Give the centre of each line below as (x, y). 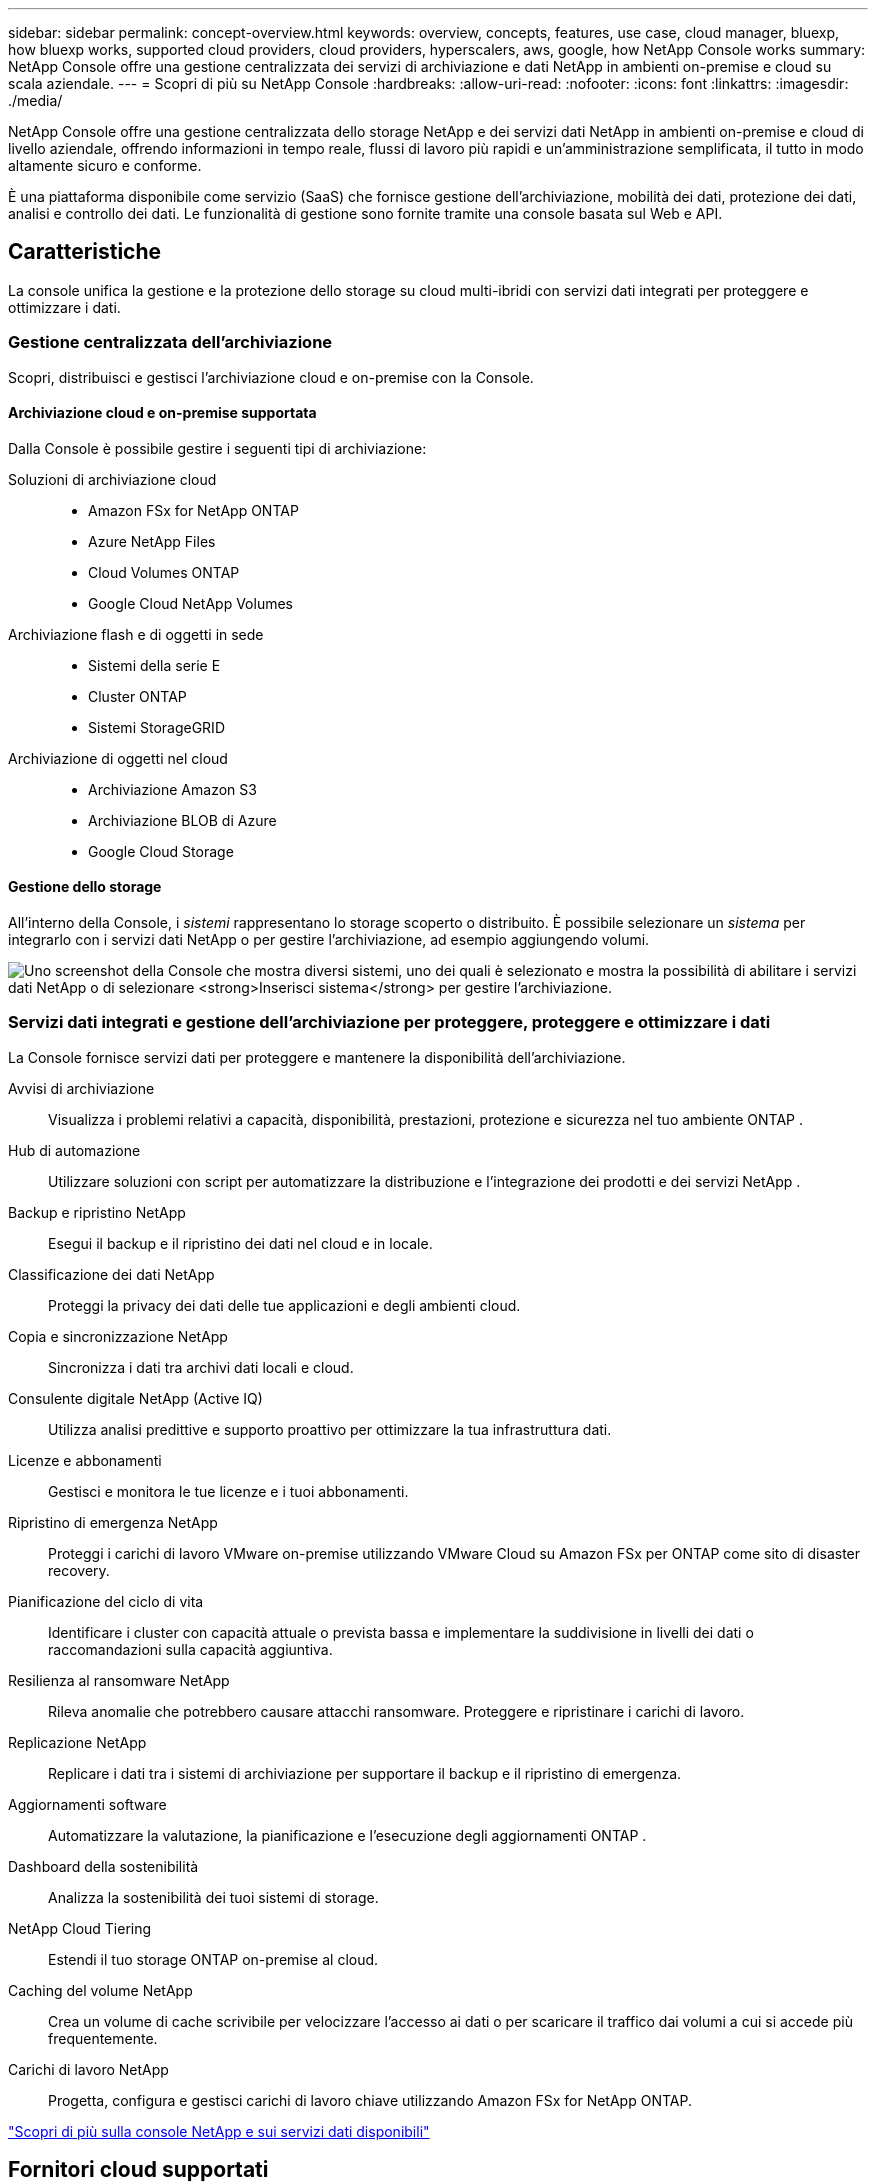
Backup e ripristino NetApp (97, 1212)
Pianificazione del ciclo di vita (106, 1601)
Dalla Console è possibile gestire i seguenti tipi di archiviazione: (217, 448)
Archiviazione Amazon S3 (172, 789)
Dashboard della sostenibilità (103, 1866)
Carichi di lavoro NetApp (88, 2069)
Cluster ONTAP (137, 696)
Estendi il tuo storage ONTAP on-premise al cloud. (213, 1959)
